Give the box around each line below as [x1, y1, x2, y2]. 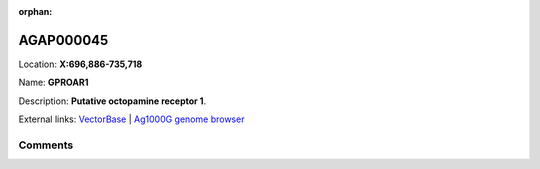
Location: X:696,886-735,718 [18, 58, 143, 70]
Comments [18, 138, 74, 152]
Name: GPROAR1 [18, 76, 89, 89]
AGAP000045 [18, 31, 109, 49]
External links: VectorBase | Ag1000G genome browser [18, 113, 245, 125]
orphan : [18, 6, 53, 17]
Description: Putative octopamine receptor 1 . [18, 95, 207, 107]
